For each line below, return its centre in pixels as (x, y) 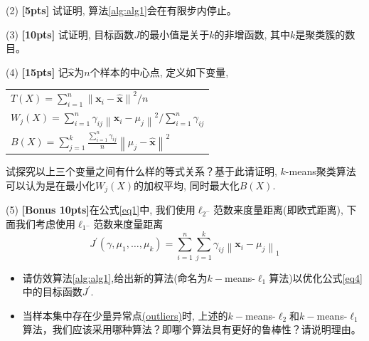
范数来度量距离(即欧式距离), (278, 210)
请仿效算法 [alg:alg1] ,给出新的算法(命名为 (115, 277)
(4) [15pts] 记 (37, 72)
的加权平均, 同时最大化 (187, 185)
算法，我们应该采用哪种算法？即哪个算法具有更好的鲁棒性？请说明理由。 (192, 329)
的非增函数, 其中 (252, 34)
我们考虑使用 (45, 223)
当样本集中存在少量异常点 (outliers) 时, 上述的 (125, 315)
